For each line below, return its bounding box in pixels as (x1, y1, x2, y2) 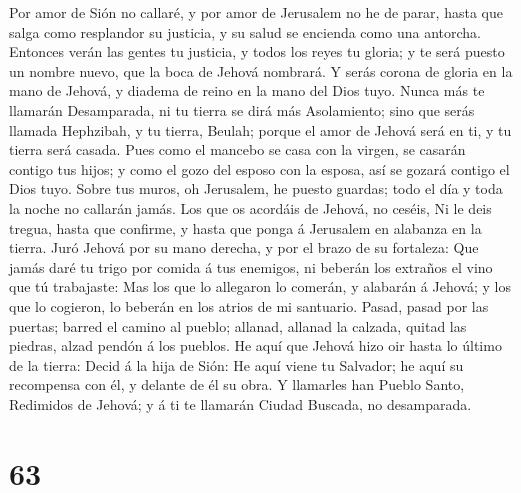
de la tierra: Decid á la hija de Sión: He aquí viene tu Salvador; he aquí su (9, 354, 464, 375)
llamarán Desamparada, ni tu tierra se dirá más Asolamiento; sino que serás (9, 99, 475, 120)
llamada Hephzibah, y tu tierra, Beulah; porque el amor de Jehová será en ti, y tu (9, 119, 512, 140)
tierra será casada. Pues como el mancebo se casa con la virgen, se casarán (9, 139, 466, 160)
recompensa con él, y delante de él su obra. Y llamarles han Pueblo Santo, (9, 374, 465, 395)
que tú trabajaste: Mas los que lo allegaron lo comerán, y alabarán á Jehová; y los (9, 276, 511, 297)
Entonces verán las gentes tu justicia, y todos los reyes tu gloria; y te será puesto (9, 41, 505, 62)
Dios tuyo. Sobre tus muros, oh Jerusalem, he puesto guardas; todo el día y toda (9, 178, 503, 199)
